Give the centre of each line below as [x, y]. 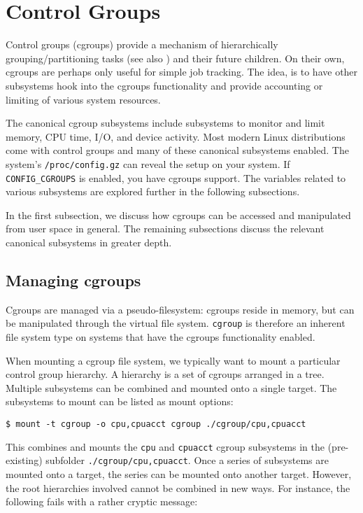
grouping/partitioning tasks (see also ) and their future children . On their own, [175, 58]
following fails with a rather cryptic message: [102, 501]
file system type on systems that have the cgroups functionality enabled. [161, 337]
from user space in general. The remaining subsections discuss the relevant [165, 229]
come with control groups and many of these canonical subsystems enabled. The [177, 150]
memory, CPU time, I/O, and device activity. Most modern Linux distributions [176, 136]
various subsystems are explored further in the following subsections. [153, 191]
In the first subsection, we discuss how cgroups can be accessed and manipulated [178, 215]
